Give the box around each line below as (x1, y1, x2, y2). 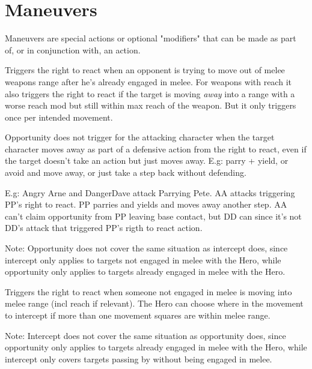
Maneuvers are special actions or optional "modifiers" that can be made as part (5, 32, 296, 44)
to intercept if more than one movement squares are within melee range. (5, 309, 271, 321)
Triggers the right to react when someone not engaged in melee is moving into (5, 285, 292, 298)
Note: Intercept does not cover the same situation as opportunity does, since (5, 329, 286, 341)
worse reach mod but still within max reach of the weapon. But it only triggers (5, 99, 296, 112)
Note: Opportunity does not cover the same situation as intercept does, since (5, 242, 288, 254)
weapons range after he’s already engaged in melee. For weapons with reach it (5, 75, 292, 88)
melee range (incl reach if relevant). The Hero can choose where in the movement (5, 297, 304, 310)
